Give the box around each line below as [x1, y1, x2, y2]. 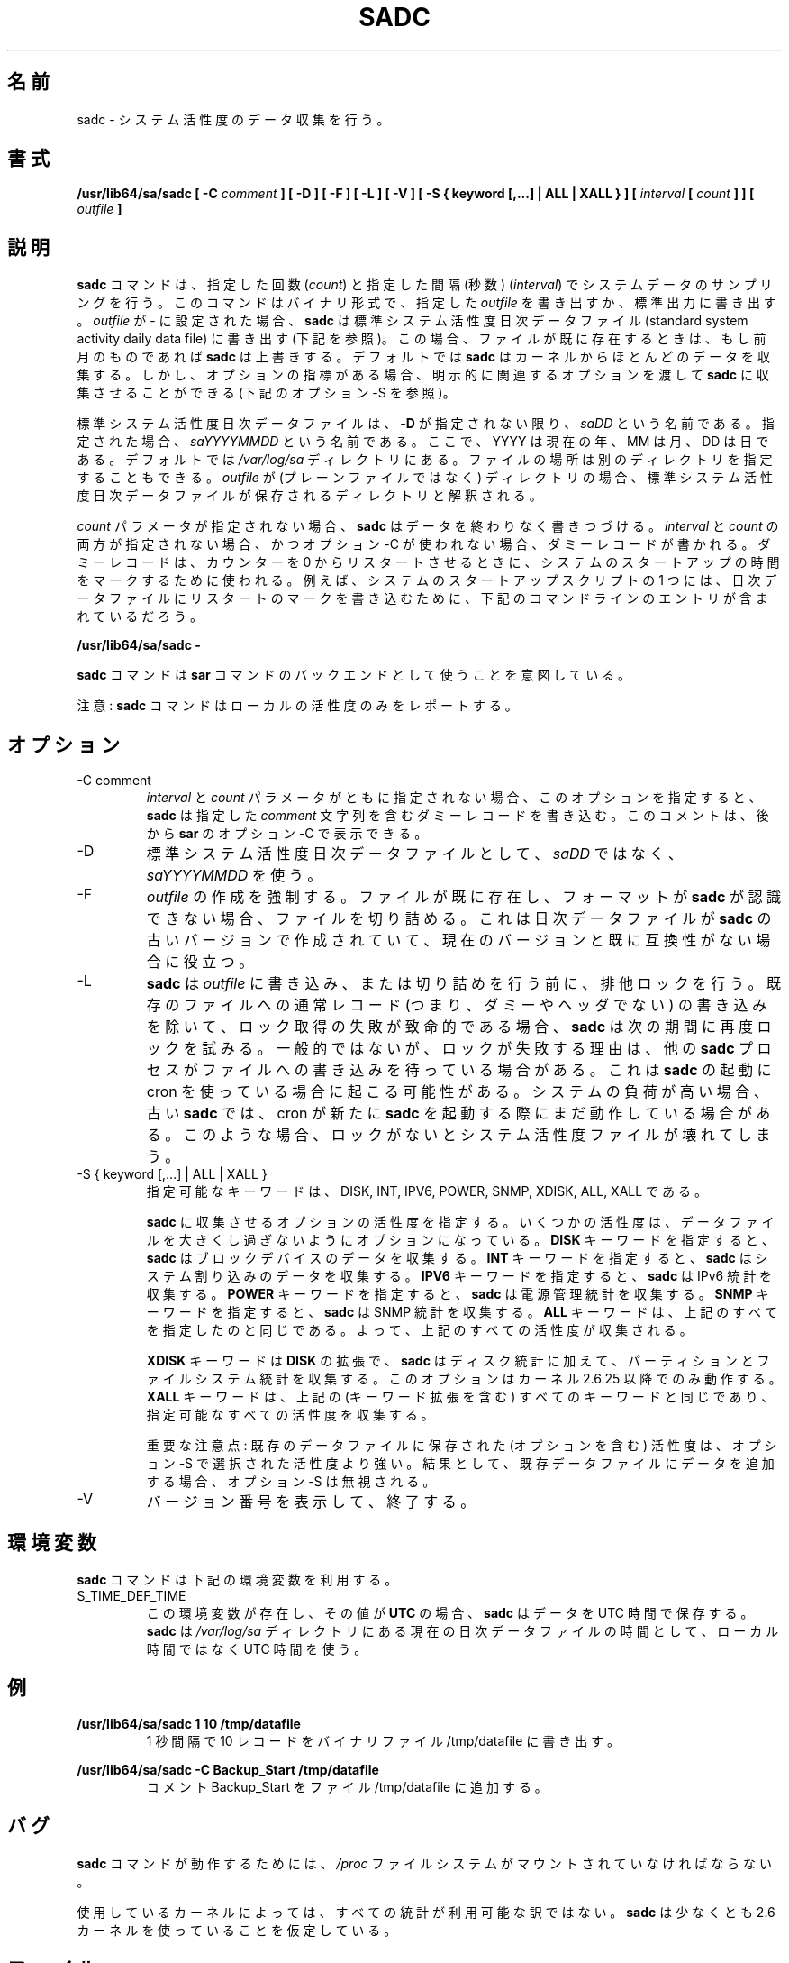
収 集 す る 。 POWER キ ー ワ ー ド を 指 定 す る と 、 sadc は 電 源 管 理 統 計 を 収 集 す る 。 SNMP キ [146, 1286, 769, 1302]
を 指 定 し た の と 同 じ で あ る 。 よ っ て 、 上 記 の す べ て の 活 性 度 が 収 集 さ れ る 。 [146, 1322, 693, 1338]
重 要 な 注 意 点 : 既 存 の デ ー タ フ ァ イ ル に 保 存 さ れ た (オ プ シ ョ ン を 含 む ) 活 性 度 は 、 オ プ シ [146, 1438, 777, 1454]
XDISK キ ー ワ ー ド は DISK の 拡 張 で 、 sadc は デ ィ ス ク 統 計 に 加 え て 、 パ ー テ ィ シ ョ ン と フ [146, 1353, 770, 1369]
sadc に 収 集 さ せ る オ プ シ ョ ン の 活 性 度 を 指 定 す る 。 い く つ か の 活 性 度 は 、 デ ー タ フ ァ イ [146, 1214, 775, 1230]
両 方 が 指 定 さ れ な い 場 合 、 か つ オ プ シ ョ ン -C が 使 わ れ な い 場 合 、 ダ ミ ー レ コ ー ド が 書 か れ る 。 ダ [77, 536, 771, 552]
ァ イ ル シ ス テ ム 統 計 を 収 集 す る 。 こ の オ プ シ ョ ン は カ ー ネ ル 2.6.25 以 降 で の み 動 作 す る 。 [146, 1371, 782, 1387]
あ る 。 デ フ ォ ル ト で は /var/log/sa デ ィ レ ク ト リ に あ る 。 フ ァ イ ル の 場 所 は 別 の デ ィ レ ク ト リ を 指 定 [77, 452, 773, 468]
